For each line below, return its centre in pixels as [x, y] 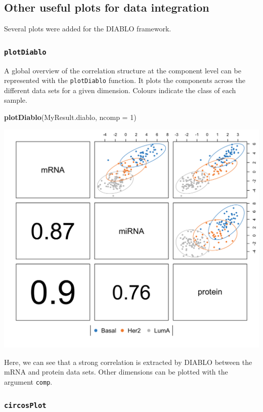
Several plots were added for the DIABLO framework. [88, 29]
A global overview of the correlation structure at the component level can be [123, 70]
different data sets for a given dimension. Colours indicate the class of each [120, 90]
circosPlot [25, 405]
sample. [16, 100]
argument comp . [28, 382]
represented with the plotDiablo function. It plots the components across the [125, 80]
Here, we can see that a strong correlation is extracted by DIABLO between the [128, 362]
